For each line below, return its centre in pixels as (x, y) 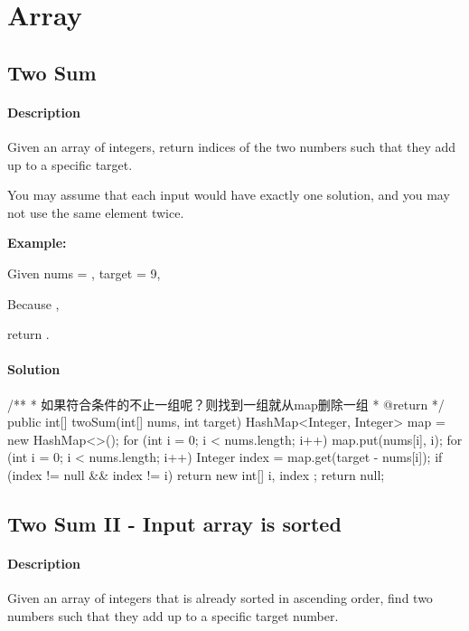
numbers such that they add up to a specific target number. (173, 615)
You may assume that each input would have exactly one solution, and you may (229, 195)
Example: (37, 243)
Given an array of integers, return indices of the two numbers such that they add (232, 146)
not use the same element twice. (96, 212)
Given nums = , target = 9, (84, 273)
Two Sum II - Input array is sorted (174, 523)
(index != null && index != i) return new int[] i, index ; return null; (196, 474)
